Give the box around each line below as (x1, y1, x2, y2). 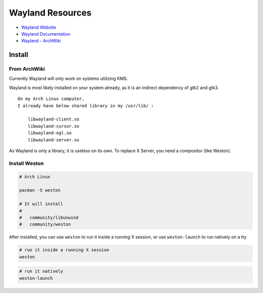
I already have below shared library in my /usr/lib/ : (18, 103, 154, 108)
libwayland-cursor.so (27, 123, 80, 129)
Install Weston (9, 160, 44, 167)
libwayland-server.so (27, 137, 80, 142)
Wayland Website (21, 24, 56, 30)
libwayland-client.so (27, 117, 80, 122)
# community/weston (19, 222, 71, 227)
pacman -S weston (19, 188, 61, 193)
